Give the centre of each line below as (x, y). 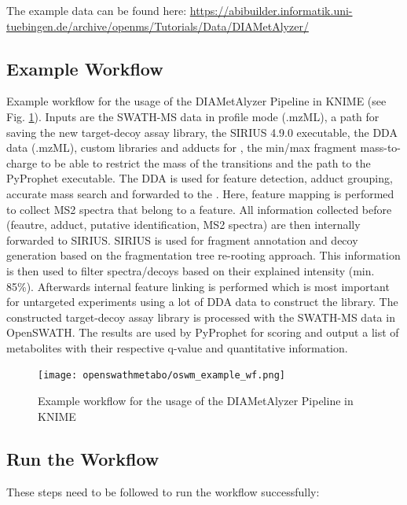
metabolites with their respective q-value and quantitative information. (177, 347)
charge (22, 162)
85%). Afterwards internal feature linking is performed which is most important (198, 286)
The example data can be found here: (97, 10)
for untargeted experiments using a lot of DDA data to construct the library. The (202, 302)
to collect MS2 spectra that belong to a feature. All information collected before (199, 209)
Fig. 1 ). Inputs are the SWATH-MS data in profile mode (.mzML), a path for (193, 116)
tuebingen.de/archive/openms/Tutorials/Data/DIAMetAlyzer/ (158, 26)
